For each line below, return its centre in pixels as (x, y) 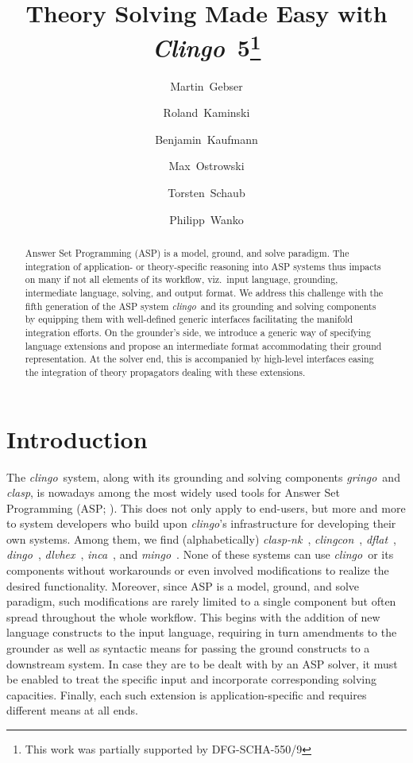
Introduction (77, 438)
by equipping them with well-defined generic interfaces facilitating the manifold (189, 319)
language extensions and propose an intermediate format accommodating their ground (203, 345)
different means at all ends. (72, 710)
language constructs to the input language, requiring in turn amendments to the (202, 632)
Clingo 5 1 (206, 46)
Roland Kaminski (206, 112)
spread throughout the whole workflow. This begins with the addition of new (193, 616)
